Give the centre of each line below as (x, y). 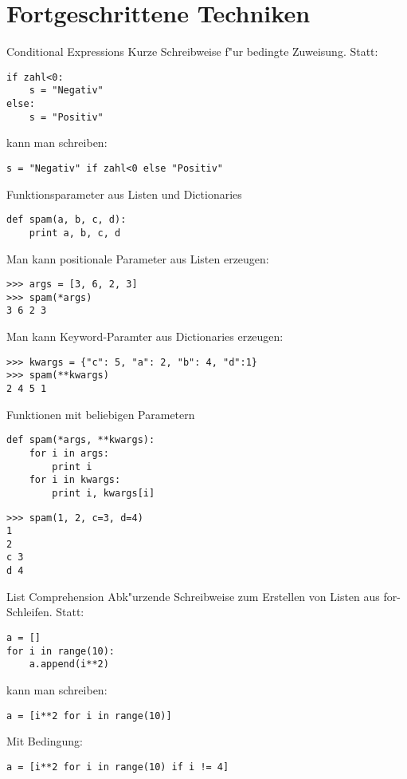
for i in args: (69, 453)
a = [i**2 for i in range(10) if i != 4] (118, 767)
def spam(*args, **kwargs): (81, 440)
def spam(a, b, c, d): (67, 220)
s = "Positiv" (66, 117)
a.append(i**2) (69, 664)
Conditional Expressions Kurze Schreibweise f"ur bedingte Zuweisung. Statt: (192, 51)
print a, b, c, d (75, 233)
